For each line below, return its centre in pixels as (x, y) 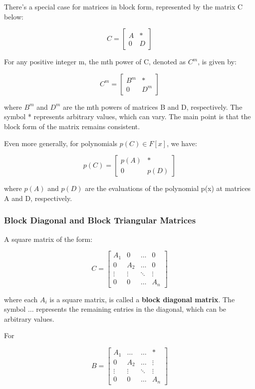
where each (21, 299)
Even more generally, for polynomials (61, 143)
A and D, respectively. (38, 198)
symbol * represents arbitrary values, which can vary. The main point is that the (127, 116)
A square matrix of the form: (48, 239)
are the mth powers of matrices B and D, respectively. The (153, 106)
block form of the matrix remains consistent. (72, 126)
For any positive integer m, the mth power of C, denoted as (95, 62)
